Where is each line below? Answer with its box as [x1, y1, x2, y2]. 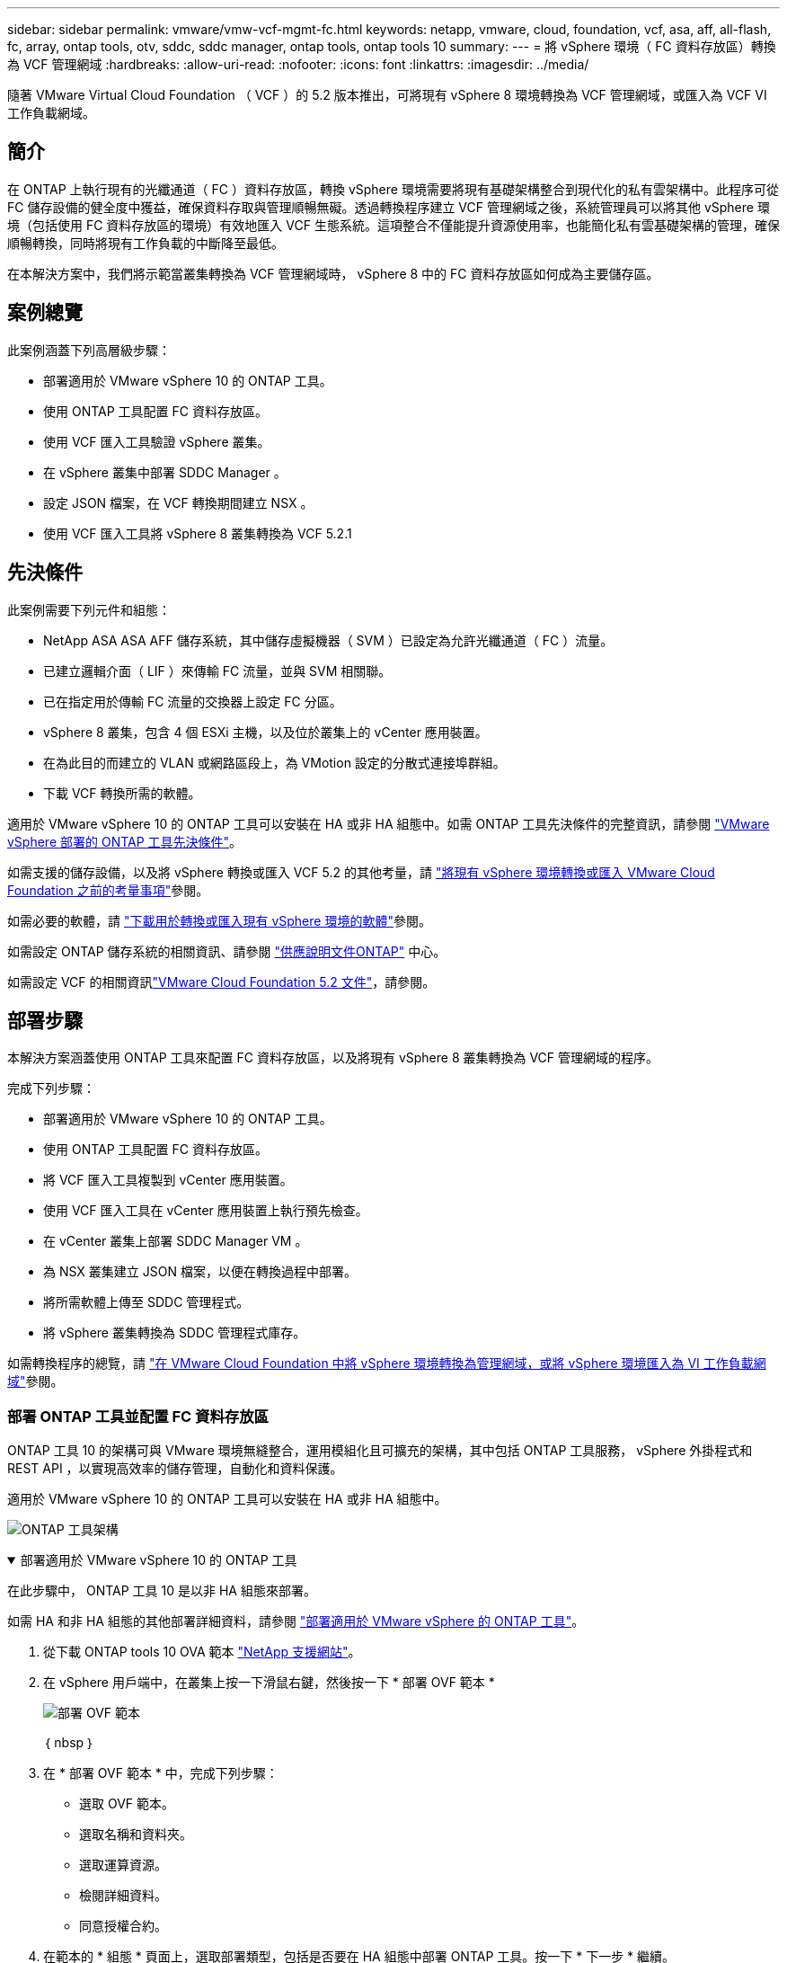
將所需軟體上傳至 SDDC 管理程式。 [43, 1294, 250, 1310]
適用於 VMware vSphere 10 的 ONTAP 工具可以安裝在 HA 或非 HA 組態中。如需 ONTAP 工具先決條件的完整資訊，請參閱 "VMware [7, 815, 770, 831]
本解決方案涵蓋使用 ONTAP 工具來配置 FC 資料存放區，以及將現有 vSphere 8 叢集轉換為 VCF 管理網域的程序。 [7, 1050, 659, 1066]
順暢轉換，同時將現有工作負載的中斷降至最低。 [7, 235, 284, 251]
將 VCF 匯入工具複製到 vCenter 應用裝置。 [43, 1172, 293, 1188]
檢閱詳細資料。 [79, 1887, 167, 1904]
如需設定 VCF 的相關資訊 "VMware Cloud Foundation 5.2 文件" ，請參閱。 [7, 973, 436, 990]
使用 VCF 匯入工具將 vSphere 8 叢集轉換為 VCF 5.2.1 [43, 525, 352, 541]
